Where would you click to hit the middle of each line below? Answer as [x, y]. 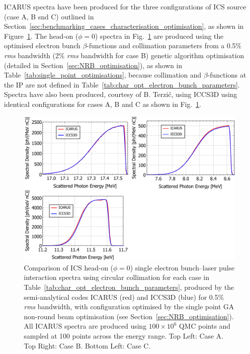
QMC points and [205, 326]
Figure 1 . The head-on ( [41, 36]
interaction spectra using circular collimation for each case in [117, 277]
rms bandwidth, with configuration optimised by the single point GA [129, 307]
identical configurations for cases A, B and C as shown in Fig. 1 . [103, 104]
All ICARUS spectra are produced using [85, 326]
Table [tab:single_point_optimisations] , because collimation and [103, 75]
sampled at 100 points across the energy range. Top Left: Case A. [124, 335]
